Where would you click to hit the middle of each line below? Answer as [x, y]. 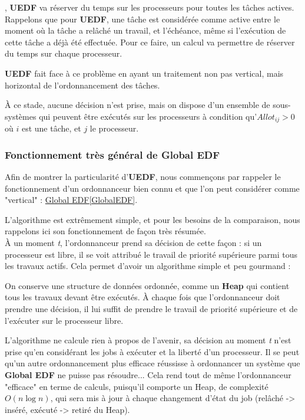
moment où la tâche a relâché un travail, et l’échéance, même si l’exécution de [145, 30]
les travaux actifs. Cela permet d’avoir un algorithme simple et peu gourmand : [148, 266]
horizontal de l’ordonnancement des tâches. [82, 85]
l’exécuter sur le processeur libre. [64, 320]
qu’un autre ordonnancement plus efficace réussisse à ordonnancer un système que [152, 363]
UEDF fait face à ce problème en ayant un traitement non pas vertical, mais [144, 73]
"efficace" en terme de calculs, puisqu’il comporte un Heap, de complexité [137, 386]
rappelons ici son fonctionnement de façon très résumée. [105, 231]
